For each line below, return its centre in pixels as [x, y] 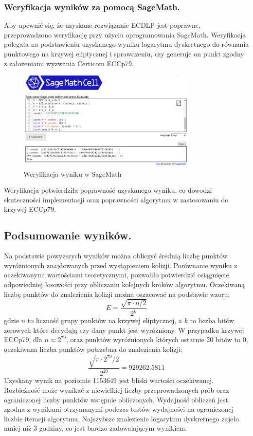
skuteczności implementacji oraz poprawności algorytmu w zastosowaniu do [116, 199]
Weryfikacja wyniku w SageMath [72, 173]
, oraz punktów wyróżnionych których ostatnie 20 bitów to [153, 339]
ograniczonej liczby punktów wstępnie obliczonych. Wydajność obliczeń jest [116, 399]
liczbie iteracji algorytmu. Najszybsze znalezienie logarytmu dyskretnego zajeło [122, 418]
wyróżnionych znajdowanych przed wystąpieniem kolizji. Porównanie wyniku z [121, 265]
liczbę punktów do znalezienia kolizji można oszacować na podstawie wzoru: [117, 294]
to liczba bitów [212, 320]
